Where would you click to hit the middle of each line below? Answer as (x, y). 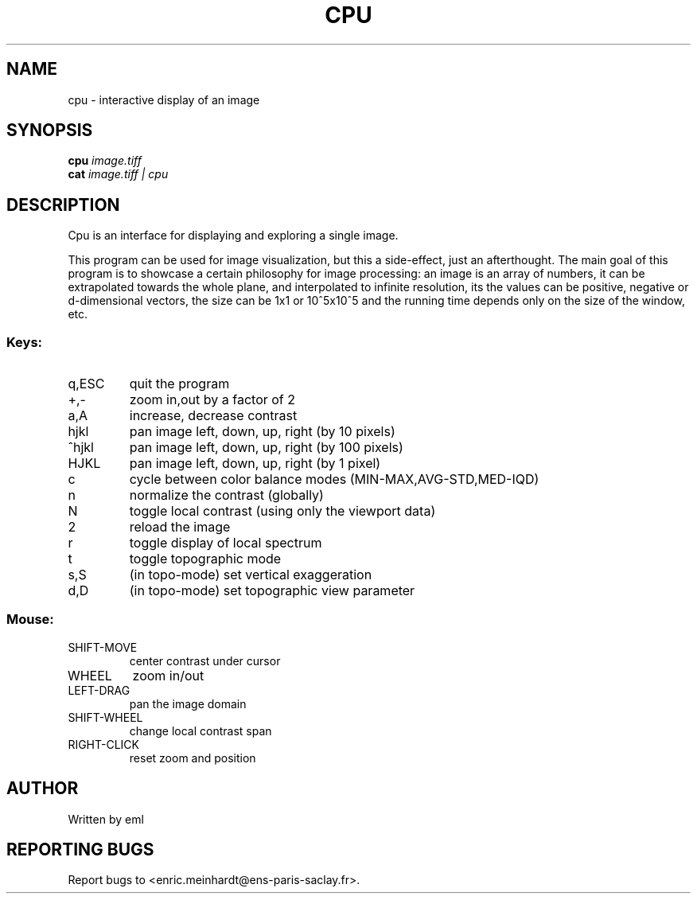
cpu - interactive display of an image (164, 99)
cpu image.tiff (105, 161)
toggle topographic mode (205, 559)
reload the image (180, 527)
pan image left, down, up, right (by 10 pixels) (262, 432)
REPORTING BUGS (80, 850)
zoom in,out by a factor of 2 (212, 400)
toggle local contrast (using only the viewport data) (282, 511)
